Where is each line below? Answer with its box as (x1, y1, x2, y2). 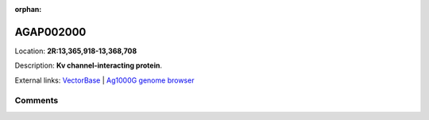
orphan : (14, 5, 42, 14)
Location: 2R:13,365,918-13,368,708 (14, 46, 137, 56)
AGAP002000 (14, 25, 87, 39)
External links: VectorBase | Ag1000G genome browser (14, 75, 195, 85)
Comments (14, 95, 59, 106)
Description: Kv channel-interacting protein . (14, 60, 163, 71)
